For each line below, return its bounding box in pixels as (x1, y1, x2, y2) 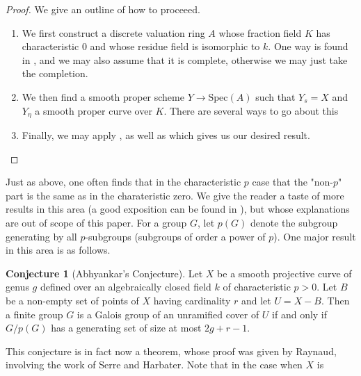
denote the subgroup (250, 215, 338, 229)
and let (241, 293, 271, 307)
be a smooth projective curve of (217, 265, 352, 280)
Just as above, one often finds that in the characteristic (6, 174, 241, 189)
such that (255, 89, 296, 104)
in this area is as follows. (6, 243, 111, 257)
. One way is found (268, 39, 348, 54)
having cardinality (153, 293, 231, 307)
